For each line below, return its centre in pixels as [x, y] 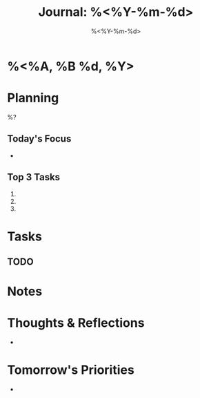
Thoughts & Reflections [76, 323]
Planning [33, 98]
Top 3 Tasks [34, 177]
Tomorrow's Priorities [71, 370]
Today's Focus [39, 139]
